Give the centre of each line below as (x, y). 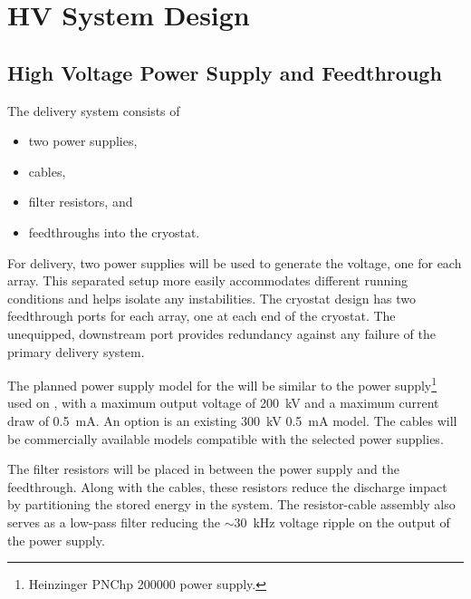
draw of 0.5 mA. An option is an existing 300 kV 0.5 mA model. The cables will (232, 420)
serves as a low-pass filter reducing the (114, 522)
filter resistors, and (81, 202)
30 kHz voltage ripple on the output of (342, 522)
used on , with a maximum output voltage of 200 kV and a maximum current (223, 403)
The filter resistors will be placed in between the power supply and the (203, 469)
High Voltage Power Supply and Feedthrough (225, 72)
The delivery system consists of (94, 110)
